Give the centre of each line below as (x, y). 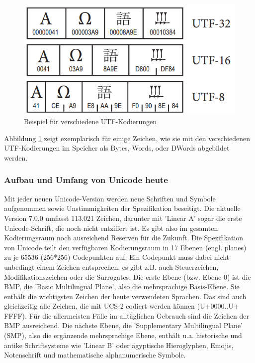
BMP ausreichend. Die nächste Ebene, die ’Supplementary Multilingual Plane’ (123, 325)
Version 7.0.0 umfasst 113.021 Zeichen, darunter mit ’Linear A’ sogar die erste (123, 218)
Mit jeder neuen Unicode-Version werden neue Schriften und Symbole (110, 198)
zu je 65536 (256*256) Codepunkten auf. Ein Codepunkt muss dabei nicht (117, 257)
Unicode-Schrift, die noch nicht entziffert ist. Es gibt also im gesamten (111, 228)
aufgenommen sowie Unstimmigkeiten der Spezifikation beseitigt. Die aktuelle (122, 208)
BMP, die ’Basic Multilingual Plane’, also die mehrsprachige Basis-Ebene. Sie (122, 286)
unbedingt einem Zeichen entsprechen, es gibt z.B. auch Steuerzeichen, (111, 267)
